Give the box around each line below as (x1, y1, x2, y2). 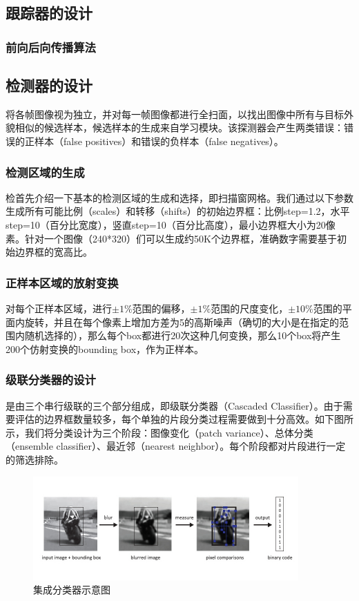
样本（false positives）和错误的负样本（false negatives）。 (34, 134, 284, 149)
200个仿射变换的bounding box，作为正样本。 (6, 341, 204, 356)
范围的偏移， (132, 301, 191, 316)
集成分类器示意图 (33, 582, 110, 597)
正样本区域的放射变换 (6, 274, 119, 291)
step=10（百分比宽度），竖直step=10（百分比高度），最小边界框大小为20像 (6, 218, 336, 232)
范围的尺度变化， (211, 301, 289, 316)
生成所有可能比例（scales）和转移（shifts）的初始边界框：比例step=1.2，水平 (6, 204, 350, 218)
